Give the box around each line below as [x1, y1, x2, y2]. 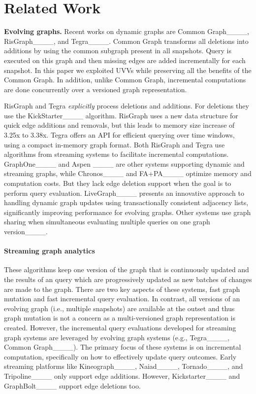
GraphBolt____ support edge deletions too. [4, 380, 141, 391]
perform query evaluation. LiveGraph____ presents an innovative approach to [4, 187, 244, 198]
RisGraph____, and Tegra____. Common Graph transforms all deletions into [4, 36, 249, 46]
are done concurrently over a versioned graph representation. [4, 84, 187, 94]
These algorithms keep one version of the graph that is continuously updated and [4, 264, 249, 275]
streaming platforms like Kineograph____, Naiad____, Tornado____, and [4, 361, 243, 371]
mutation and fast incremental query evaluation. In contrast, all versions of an [4, 293, 240, 304]
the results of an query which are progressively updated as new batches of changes [4, 274, 252, 284]
